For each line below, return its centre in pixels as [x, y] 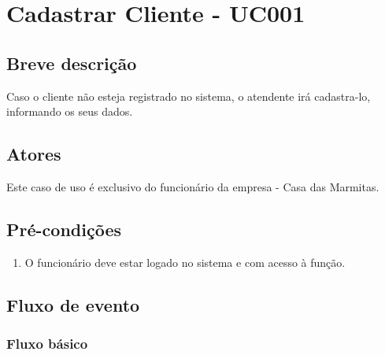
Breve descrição [72, 63]
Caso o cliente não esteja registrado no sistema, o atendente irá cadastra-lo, [189, 96]
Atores [34, 154]
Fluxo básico [47, 344]
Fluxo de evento [73, 304]
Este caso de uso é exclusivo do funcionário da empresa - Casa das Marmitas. [193, 186]
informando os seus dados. [70, 111]
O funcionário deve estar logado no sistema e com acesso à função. [185, 262]
